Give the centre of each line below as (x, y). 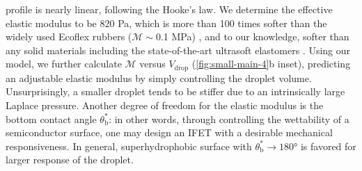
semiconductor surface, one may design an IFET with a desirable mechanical (169, 132)
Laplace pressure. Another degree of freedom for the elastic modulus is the (165, 105)
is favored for (328, 146)
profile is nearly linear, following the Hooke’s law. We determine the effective (169, 9)
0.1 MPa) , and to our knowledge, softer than (252, 36)
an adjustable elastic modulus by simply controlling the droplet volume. (159, 78)
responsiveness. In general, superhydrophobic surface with (129, 146)
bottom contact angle (51, 119)
